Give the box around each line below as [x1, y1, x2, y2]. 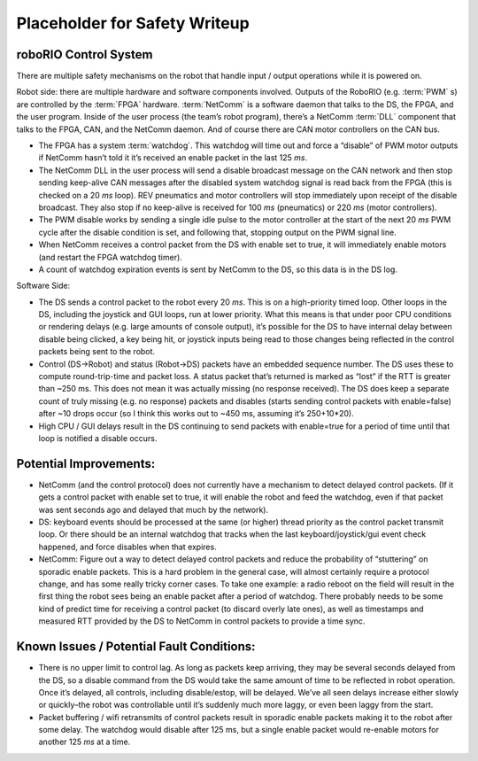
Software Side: [16, 280, 71, 291]
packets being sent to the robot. [38, 346, 155, 357]
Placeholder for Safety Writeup [16, 13, 250, 33]
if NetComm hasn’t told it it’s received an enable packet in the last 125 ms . [38, 152, 308, 163]
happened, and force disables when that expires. [38, 541, 217, 552]
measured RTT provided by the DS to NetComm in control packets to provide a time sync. [38, 616, 366, 626]
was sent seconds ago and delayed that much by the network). [38, 504, 269, 515]
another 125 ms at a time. [38, 736, 131, 748]
